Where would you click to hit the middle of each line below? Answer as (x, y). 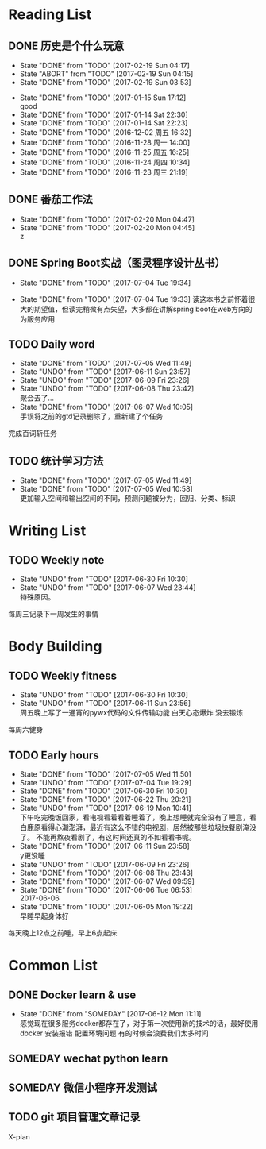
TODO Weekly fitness (63, 675)
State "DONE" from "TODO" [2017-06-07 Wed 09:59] (107, 881)
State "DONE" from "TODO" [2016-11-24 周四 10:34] (105, 162)
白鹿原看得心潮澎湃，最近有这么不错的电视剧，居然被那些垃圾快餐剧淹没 (138, 827)
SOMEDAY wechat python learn (88, 1059)
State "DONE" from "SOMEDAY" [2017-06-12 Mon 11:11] (110, 1014)
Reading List (50, 15)
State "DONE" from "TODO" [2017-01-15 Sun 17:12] (103, 98)
